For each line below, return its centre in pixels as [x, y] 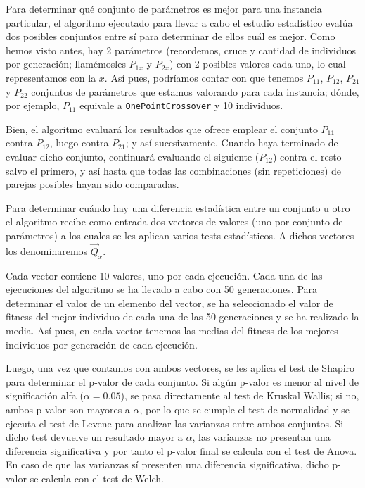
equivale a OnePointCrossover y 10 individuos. [181, 105]
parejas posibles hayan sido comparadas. [92, 184]
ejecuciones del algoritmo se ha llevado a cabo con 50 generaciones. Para [162, 289]
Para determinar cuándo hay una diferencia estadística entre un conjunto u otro [178, 207]
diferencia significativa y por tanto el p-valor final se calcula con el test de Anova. [181, 450]
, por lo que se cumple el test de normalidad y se [245, 409]
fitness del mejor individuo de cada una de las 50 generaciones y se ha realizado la [182, 317]
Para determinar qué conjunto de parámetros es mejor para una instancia [164, 8]
